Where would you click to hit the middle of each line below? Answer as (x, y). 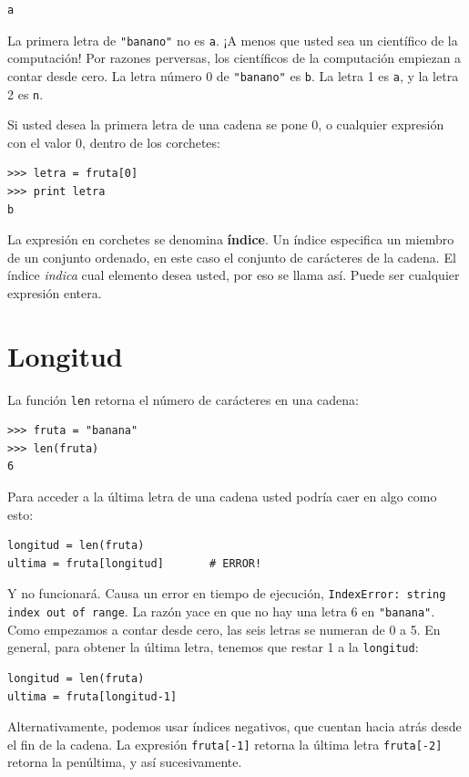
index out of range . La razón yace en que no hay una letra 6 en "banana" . (221, 611)
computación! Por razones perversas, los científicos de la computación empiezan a (234, 58)
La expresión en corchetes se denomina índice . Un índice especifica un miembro (231, 239)
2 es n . (25, 93)
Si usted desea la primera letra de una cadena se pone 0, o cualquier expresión (226, 124)
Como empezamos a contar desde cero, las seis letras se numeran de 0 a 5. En (224, 629)
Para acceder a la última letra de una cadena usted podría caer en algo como (222, 497)
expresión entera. (55, 292)
